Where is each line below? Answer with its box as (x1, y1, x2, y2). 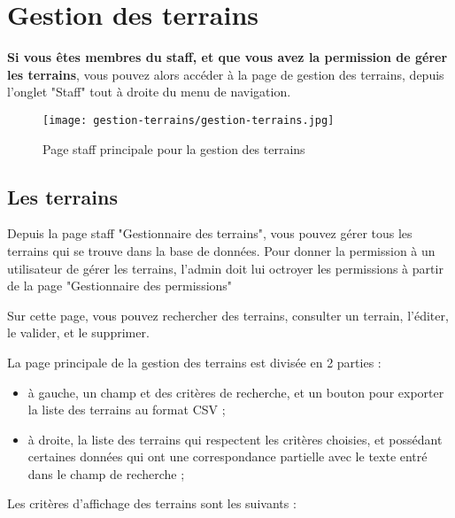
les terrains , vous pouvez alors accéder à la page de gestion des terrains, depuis (7, 65, 444, 83)
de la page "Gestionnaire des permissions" (7, 276, 233, 295)
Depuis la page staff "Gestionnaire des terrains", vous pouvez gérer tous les (7, 224, 413, 243)
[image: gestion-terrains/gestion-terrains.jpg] (42, 113, 335, 127)
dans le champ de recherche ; (27, 464, 185, 483)
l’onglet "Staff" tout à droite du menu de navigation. (7, 82, 291, 101)
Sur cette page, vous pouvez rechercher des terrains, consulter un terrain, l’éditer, (7, 305, 449, 324)
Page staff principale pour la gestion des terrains (42, 139, 305, 158)
